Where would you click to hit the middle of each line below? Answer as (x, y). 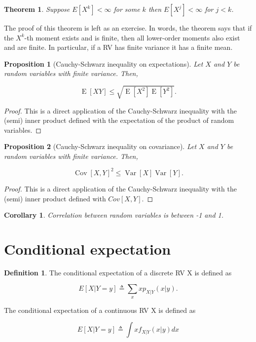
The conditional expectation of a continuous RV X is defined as (100, 310)
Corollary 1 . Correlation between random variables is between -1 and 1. (114, 215)
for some (127, 9)
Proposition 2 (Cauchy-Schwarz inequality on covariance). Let (100, 146)
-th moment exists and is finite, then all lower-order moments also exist (132, 37)
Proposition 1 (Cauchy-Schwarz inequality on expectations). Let (104, 63)
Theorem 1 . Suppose (37, 9)
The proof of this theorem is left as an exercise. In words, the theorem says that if (128, 28)
